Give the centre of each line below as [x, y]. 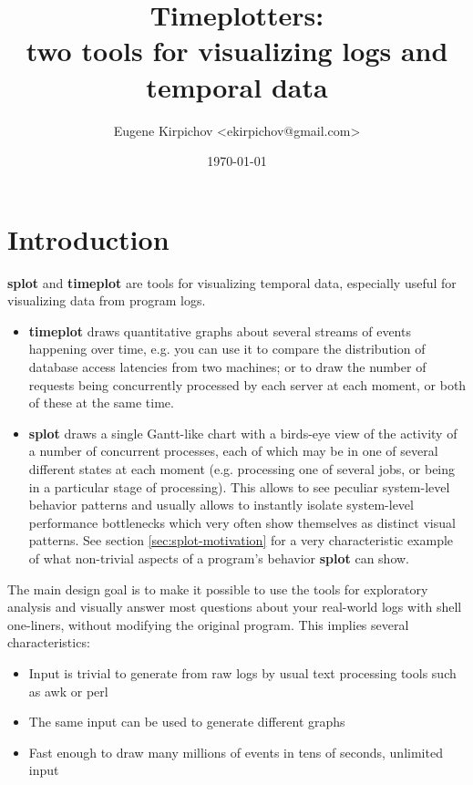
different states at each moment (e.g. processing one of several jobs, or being [242, 468]
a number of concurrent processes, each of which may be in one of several [233, 451]
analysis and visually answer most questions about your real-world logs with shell [235, 607]
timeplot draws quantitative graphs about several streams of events [220, 331]
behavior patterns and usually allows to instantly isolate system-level [221, 505]
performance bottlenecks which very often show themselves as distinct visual [242, 522]
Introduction [88, 238]
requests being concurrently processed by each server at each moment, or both [247, 384]
